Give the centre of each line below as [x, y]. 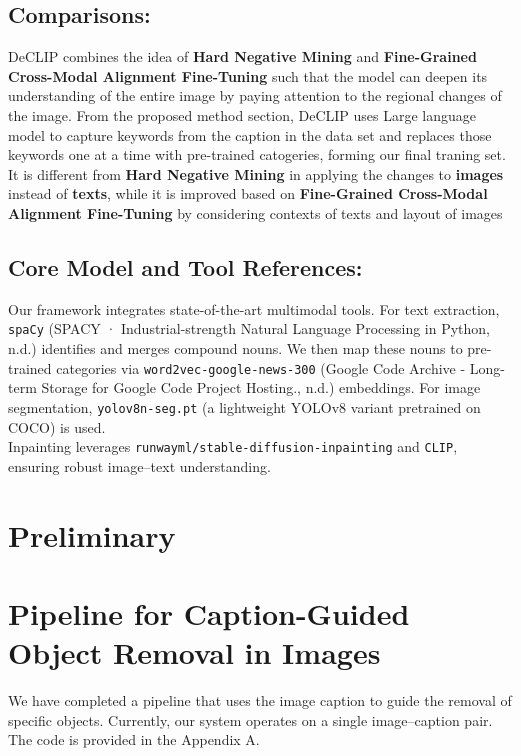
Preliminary [92, 534]
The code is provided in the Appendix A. [134, 739]
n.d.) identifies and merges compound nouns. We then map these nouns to [235, 348]
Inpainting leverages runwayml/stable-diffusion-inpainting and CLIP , [233, 446]
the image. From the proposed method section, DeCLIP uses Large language [242, 114]
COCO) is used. [57, 426]
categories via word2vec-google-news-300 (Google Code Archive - [261, 367]
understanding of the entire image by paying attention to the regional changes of [255, 95]
